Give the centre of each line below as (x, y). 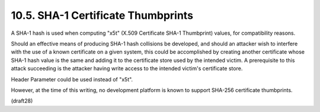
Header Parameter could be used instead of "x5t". (72, 79)
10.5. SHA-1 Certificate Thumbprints (102, 15)
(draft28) (22, 101)
